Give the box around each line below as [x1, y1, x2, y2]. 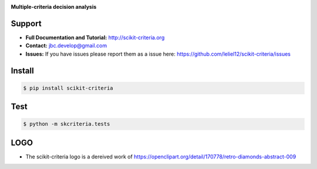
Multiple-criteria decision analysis [11, 4, 97, 10]
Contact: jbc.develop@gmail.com [25, 42, 107, 49]
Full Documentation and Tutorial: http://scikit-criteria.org [25, 34, 165, 41]
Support [11, 18, 42, 29]
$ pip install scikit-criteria [23, 85, 114, 91]
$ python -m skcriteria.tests [23, 120, 110, 127]
